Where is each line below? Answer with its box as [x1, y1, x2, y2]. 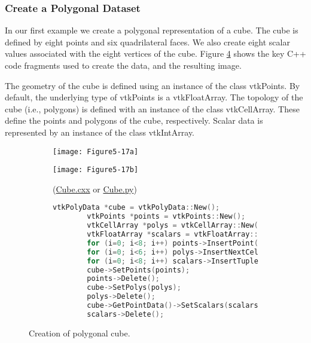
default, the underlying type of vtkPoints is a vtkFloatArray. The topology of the [5, 91, 303, 103]
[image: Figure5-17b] [53, 166, 139, 174]
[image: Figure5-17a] [53, 147, 139, 156]
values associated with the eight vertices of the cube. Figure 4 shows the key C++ [5, 47, 306, 60]
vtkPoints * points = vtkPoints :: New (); [87, 212, 246, 221]
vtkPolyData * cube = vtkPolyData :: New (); [53, 203, 220, 212]
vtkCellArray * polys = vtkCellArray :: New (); [87, 221, 267, 230]
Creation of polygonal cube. [29, 326, 130, 339]
